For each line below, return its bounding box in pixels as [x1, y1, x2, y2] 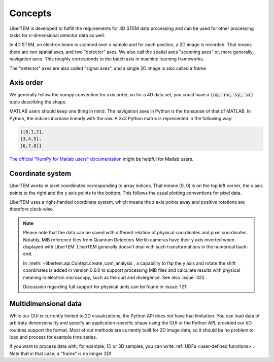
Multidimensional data [9, 299, 82, 308]
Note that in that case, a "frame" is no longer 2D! [9, 350, 112, 356]
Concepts [9, 8, 52, 19]
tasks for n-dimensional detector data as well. [9, 32, 105, 38]
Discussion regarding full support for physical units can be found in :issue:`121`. [23, 283, 189, 289]
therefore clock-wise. [9, 206, 54, 212]
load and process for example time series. [9, 334, 97, 340]
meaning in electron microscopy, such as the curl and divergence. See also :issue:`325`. [23, 274, 208, 280]
